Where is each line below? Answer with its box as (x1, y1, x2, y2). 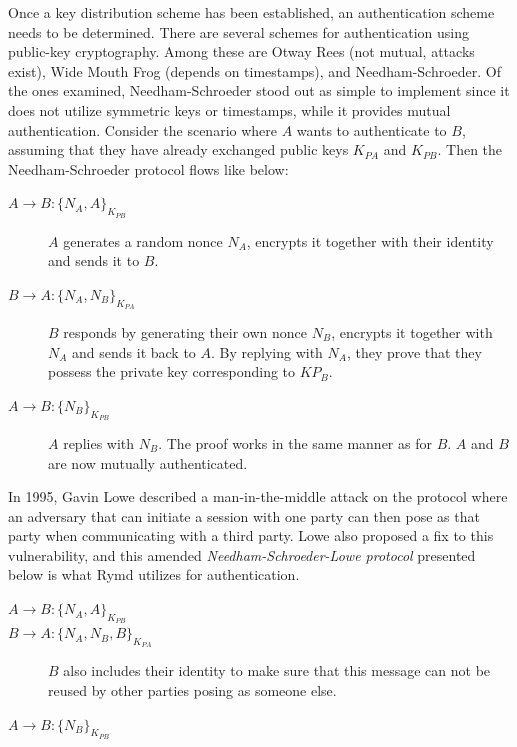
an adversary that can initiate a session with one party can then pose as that (8, 505, 480, 526)
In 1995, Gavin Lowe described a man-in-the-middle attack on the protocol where (8, 486, 508, 507)
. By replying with (211, 341, 323, 362)
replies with (63, 432, 135, 453)
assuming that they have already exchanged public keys (8, 139, 349, 160)
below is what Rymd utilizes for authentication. (8, 564, 300, 585)
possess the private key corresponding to (48, 361, 296, 382)
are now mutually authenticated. (48, 452, 248, 473)
